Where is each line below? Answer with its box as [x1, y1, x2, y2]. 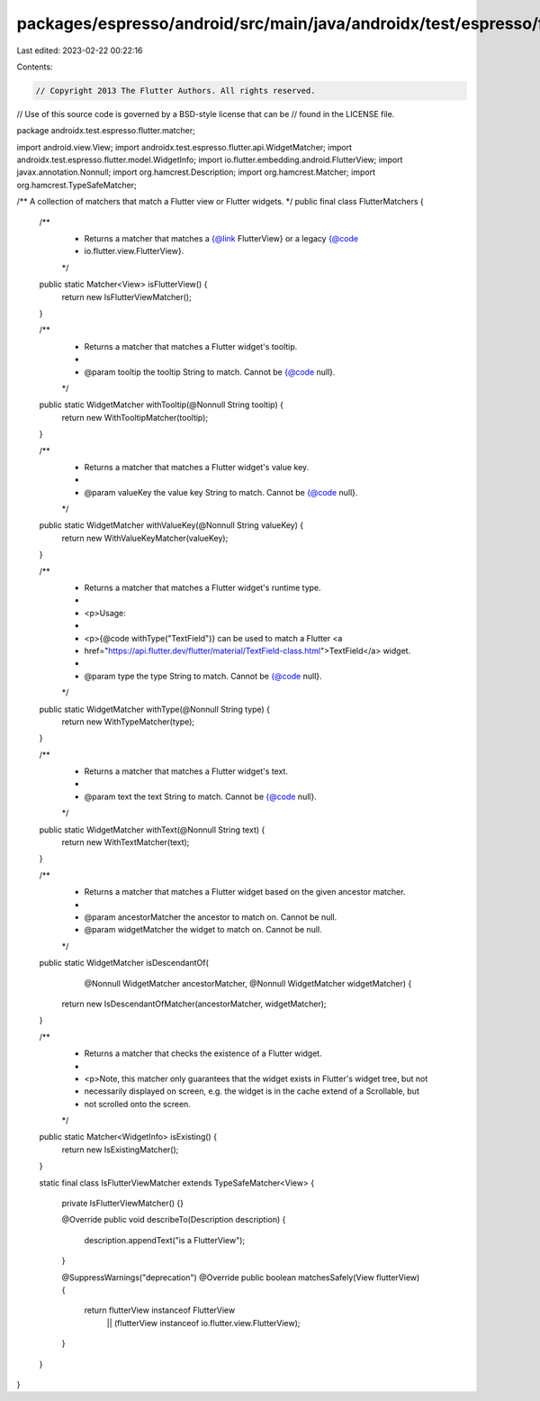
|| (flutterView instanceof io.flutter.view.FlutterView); [106, 1317, 301, 1328]
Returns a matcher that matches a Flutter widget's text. [84, 766, 288, 777]
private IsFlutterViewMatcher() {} [61, 1198, 184, 1209]
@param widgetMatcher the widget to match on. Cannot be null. [84, 924, 323, 935]
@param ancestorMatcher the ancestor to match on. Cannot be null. [84, 912, 337, 923]
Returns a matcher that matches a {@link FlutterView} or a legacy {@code [84, 233, 359, 244]
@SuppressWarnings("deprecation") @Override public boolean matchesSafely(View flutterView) [61, 1271, 420, 1283]
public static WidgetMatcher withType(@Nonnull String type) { [39, 704, 270, 714]
